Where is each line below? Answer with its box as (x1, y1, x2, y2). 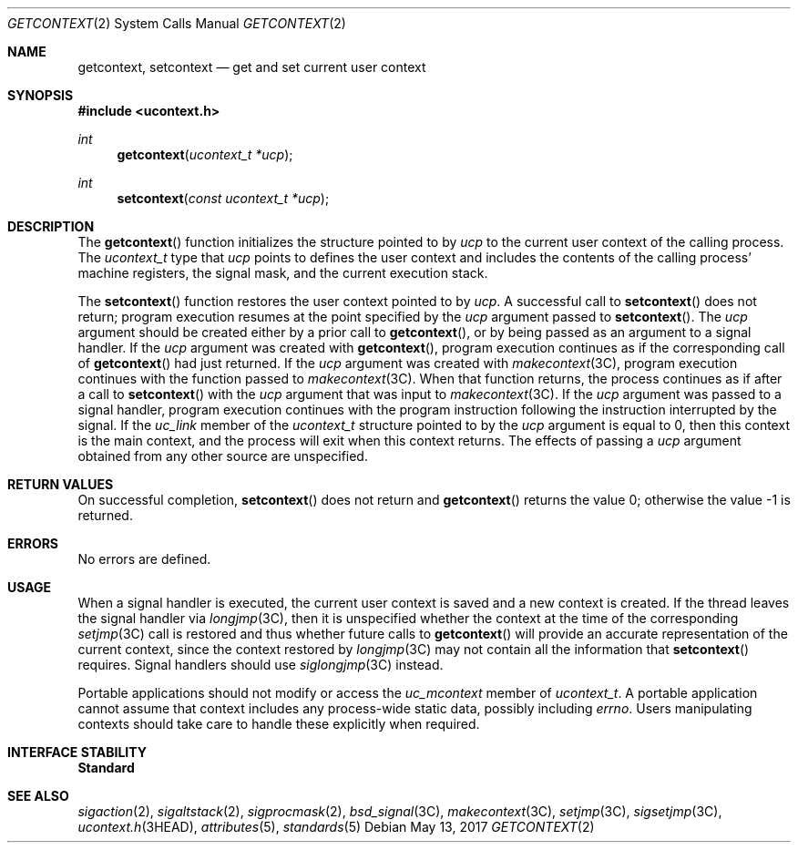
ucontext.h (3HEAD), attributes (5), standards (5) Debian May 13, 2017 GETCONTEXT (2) (77, 819, 595, 835)
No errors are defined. (77, 551, 211, 567)
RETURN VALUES (7, 476, 114, 492)
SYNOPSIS (7, 87, 74, 103)
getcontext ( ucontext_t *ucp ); (117, 147, 293, 162)
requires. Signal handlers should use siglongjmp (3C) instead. (77, 657, 444, 672)
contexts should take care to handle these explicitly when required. (77, 716, 480, 732)
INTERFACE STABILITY (7, 744, 147, 760)
